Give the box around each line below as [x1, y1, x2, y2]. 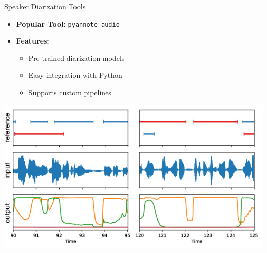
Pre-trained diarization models [28, 52, 125, 63]
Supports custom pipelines [28, 87, 111, 98]
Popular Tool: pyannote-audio [16, 18, 120, 29]
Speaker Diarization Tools [4, 1, 86, 11]
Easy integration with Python [28, 70, 122, 80]
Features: [16, 35, 49, 46]
